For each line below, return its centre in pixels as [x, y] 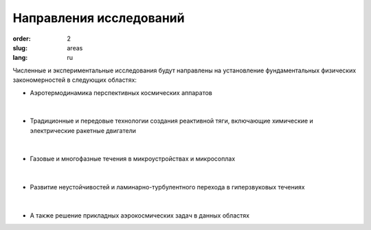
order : [22, 39]
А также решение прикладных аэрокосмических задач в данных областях [140, 216]
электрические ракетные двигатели [83, 130]
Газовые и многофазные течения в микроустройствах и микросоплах [133, 159]
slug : [20, 48]
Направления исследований [99, 18]
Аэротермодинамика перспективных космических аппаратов [121, 92]
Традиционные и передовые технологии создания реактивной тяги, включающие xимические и [172, 121]
